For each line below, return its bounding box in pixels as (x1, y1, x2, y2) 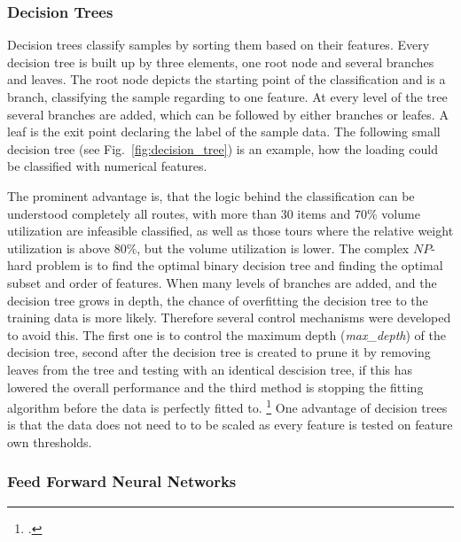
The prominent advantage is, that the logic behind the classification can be (7, 186, 415, 205)
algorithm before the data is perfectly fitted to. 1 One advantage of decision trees (7, 396, 448, 416)
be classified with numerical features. (7, 157, 207, 175)
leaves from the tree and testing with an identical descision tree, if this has (7, 360, 413, 378)
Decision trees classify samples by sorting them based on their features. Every (7, 35, 430, 54)
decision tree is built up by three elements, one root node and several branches (7, 52, 434, 71)
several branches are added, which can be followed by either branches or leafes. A (7, 105, 449, 123)
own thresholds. (7, 432, 92, 451)
